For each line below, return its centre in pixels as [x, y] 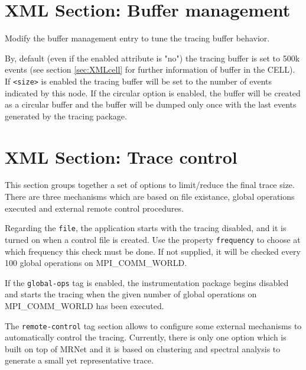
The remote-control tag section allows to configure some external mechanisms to [153, 325]
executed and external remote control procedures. [94, 208]
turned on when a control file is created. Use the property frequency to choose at [153, 239]
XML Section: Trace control [121, 156]
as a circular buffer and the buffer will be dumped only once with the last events [151, 104]
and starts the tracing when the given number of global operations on [131, 294]
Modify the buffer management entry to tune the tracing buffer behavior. [137, 38]
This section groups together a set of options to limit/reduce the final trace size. [150, 185]
